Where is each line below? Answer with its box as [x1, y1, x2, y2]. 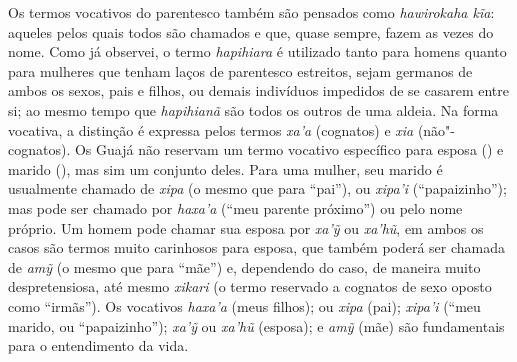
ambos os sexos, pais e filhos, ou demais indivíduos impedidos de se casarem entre [8, 80, 509, 101]
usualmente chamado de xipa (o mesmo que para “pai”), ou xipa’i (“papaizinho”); [8, 178, 507, 199]
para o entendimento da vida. [8, 335, 189, 356]
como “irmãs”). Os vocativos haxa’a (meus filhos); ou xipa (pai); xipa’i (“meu [8, 295, 481, 316]
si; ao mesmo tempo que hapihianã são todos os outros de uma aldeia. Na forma [8, 99, 499, 120]
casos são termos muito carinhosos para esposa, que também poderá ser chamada [8, 237, 506, 258]
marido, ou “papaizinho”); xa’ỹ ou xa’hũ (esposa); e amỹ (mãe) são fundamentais [8, 315, 505, 336]
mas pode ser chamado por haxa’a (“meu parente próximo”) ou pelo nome [8, 197, 463, 218]
